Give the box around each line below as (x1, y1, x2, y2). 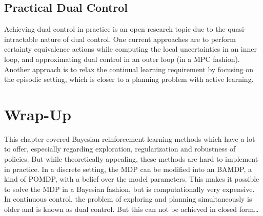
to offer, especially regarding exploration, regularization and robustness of (4, 143, 236, 154)
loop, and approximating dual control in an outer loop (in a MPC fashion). (4, 53, 240, 64)
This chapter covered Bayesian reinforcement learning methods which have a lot (4, 133, 255, 144)
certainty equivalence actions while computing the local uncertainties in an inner (4, 44, 257, 54)
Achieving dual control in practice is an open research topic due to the (4, 24, 226, 34)
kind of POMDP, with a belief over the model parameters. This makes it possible (4, 174, 259, 184)
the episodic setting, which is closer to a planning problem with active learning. (4, 74, 254, 84)
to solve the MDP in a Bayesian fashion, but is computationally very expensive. (4, 183, 255, 194)
